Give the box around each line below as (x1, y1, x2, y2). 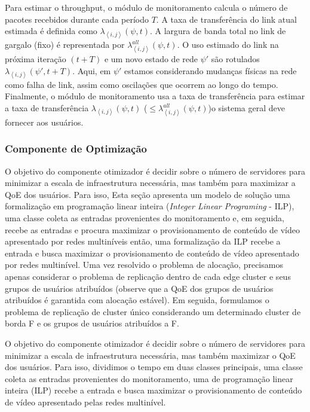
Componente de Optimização (5, 141, 148, 156)
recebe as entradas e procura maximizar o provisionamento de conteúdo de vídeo (5, 223, 300, 236)
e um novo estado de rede (104, 53, 198, 65)
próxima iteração (5, 53, 66, 65)
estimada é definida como (5, 25, 97, 37)
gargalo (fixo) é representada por (5, 38, 125, 51)
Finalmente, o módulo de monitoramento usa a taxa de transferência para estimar (5, 90, 305, 102)
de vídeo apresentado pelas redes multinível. (5, 395, 166, 408)
